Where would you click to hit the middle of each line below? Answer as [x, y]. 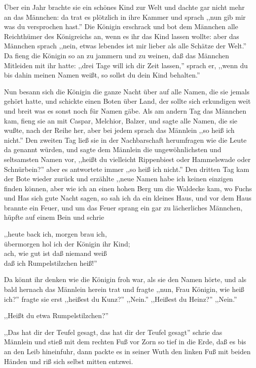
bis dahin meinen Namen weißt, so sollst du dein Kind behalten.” [102, 75]
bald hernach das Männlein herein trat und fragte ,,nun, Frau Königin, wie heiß [124, 289]
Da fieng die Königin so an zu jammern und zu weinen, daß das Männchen [117, 55]
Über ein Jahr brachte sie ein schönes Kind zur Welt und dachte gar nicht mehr [124, 7]
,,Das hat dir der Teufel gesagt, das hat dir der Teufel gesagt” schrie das [113, 332]
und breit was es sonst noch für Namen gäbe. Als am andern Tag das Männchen [125, 110]
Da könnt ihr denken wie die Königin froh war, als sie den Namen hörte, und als [125, 279]
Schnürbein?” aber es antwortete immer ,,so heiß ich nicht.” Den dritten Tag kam [127, 169]
